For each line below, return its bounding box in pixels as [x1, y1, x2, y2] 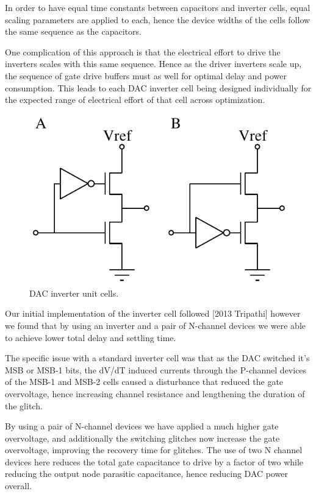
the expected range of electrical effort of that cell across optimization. [5, 93, 265, 106]
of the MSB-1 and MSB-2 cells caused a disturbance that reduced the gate [5, 375, 284, 388]
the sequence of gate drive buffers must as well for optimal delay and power [5, 69, 287, 82]
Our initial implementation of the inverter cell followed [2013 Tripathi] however [5, 307, 301, 320]
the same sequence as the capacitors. [5, 25, 142, 38]
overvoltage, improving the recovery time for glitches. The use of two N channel [5, 443, 303, 456]
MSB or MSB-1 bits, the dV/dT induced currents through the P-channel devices [5, 363, 307, 376]
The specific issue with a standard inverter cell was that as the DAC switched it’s [5, 351, 310, 364]
